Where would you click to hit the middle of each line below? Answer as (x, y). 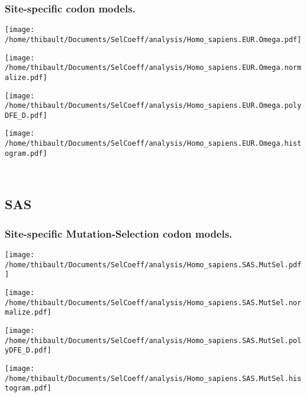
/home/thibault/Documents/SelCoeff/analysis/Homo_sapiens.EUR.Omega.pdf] (153, 39)
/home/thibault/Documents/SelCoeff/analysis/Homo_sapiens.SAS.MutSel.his (153, 378)
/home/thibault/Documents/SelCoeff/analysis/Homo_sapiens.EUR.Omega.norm (153, 68)
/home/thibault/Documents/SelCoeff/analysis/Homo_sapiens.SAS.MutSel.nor (153, 302)
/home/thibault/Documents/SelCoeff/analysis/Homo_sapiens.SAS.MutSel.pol (153, 340)
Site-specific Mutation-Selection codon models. (119, 233)
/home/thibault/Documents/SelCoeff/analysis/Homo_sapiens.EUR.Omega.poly (153, 106)
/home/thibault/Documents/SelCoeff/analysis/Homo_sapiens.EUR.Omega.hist (153, 144)
